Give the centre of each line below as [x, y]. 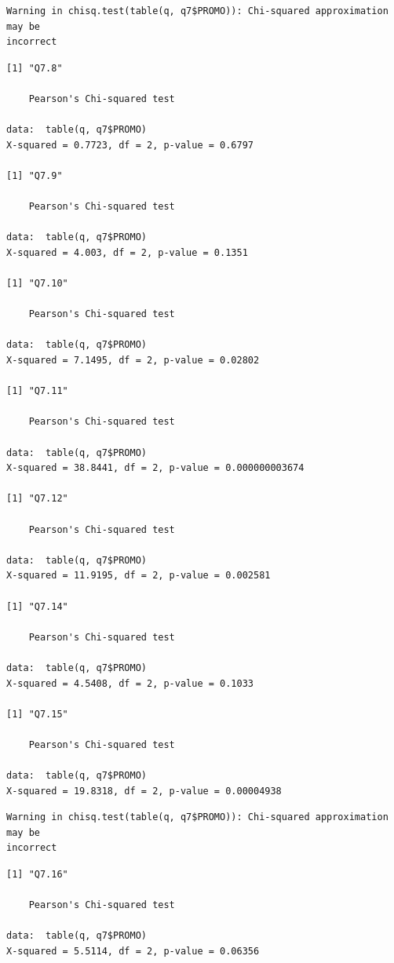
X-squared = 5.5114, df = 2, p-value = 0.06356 [133, 952]
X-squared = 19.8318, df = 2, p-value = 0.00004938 [144, 791]
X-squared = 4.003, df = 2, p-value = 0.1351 [127, 252]
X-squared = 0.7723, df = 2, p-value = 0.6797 [130, 145]
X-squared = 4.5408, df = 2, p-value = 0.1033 [130, 683]
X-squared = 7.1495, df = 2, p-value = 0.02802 [133, 361]
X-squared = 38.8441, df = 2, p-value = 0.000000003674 [155, 468]
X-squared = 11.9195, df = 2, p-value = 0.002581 [139, 576]
